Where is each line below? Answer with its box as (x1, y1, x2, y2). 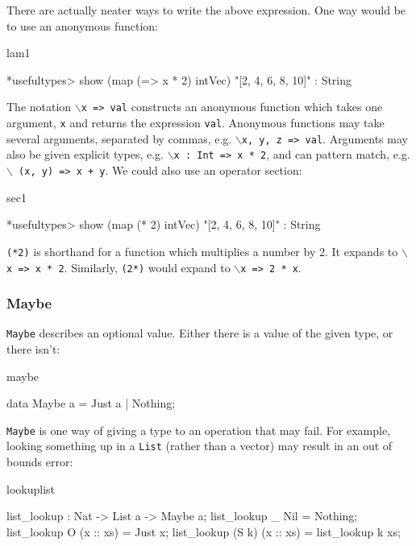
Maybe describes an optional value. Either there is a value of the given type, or (6, 325, 393, 341)
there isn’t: (6, 341, 60, 358)
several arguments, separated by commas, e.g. (6, 130, 232, 147)
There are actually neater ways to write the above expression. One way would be (6, 2, 406, 18)
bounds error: (6, 453, 73, 470)
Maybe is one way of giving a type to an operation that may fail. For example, (6, 421, 390, 438)
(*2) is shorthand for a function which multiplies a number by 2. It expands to (6, 242, 398, 259)
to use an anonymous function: (6, 17, 159, 34)
